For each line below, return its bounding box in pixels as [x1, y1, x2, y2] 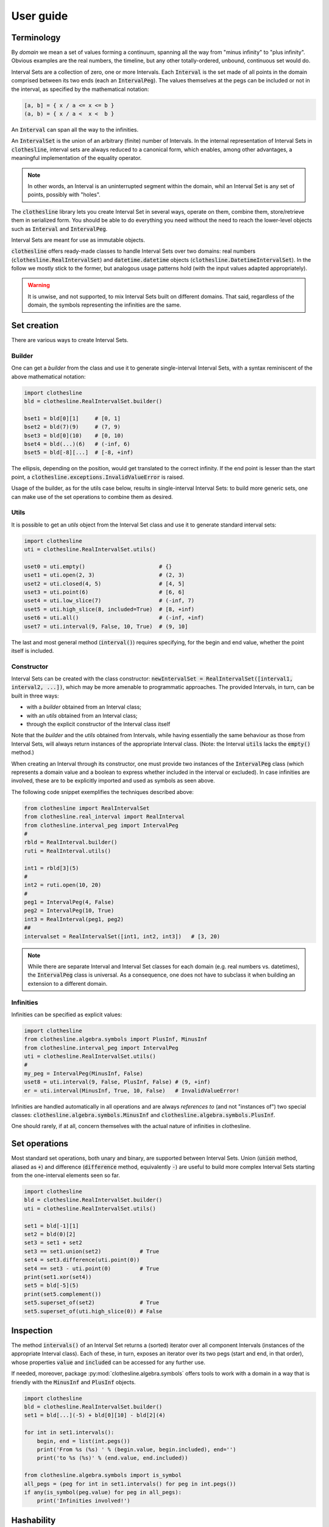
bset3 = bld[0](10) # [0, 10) [24, 432, 124, 439]
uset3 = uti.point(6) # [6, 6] [24, 589, 185, 596]
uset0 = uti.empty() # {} [24, 563, 172, 570]
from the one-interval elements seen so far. [11, 1172, 120, 1179]
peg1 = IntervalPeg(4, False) [24, 898, 115, 906]
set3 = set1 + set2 [24, 1239, 82, 1246]
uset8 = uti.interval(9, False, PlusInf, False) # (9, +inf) [24, 1079, 211, 1085]
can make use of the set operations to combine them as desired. [11, 493, 173, 500]
